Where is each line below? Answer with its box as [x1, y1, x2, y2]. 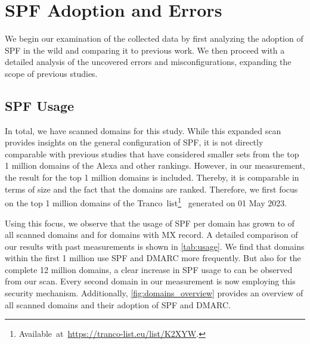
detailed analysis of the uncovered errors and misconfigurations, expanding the [5, 55, 292, 68]
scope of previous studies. [5, 67, 98, 79]
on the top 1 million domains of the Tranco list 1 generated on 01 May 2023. [5, 195, 287, 209]
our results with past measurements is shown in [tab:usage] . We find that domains [5, 240, 305, 252]
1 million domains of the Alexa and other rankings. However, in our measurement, [5, 159, 305, 172]
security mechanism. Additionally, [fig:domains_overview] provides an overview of [5, 287, 303, 299]
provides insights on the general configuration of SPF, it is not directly [5, 136, 263, 148]
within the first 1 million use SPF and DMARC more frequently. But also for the [5, 252, 301, 264]
